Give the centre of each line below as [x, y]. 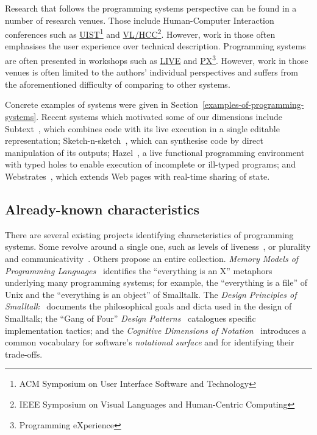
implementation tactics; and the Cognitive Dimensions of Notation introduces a [156, 330]
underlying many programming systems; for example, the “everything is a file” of [156, 282]
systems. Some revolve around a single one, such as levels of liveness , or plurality [158, 246]
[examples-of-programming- [253, 104]
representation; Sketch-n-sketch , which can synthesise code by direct [134, 140]
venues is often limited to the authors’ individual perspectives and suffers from [151, 72]
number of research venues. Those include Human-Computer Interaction [140, 20]
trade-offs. [24, 354]
